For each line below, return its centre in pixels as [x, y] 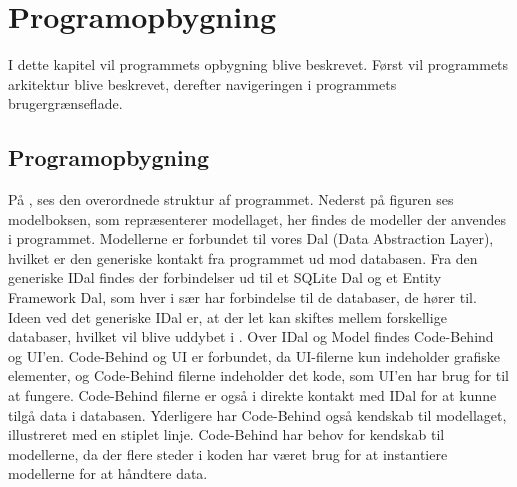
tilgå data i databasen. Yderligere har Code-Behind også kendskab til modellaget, [257, 414]
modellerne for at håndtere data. [108, 473]
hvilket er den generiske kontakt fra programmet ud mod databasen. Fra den [243, 257]
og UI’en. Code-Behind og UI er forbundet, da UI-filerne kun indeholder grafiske [254, 355]
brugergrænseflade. [65, 103]
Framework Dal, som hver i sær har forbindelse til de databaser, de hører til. [242, 297]
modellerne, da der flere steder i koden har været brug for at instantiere [228, 453]
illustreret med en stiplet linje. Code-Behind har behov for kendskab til [226, 434]
